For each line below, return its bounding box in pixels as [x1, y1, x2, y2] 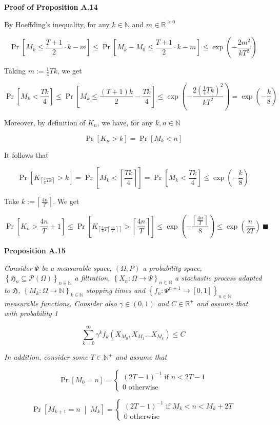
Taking [4, 65, 26, 76]
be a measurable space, [42, 262, 112, 273]
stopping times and [86, 285, 146, 295]
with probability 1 [4, 308, 58, 319]
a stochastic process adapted [175, 272, 262, 283]
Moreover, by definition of [4, 117, 86, 127]
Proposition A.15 [4, 245, 66, 256]
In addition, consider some [4, 352, 88, 362]
